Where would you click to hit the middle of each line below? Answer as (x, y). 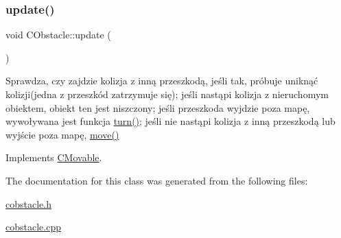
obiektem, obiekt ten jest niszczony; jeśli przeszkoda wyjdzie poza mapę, (158, 107)
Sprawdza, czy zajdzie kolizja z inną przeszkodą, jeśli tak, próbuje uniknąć (162, 81)
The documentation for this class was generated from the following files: (157, 180)
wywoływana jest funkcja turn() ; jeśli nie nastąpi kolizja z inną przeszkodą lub (170, 121)
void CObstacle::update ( (58, 35)
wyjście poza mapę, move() (62, 134)
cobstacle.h (28, 203)
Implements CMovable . (54, 157)
